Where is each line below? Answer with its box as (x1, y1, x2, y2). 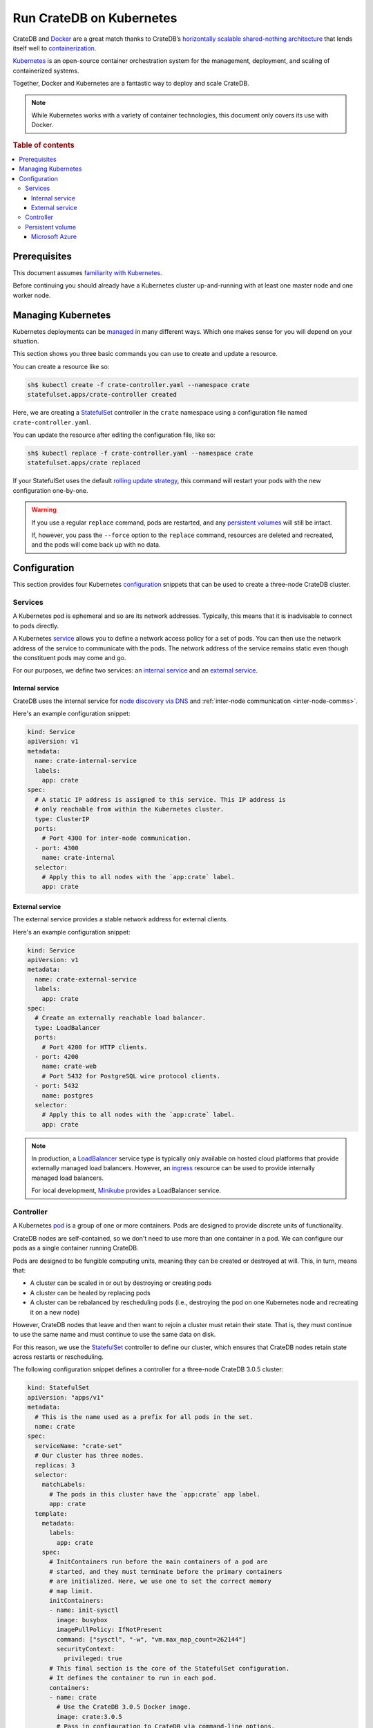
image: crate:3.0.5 (56, 1713, 122, 1720)
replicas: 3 (35, 1461, 75, 1469)
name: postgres (41, 1091, 93, 1099)
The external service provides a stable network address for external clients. (12, 915, 228, 923)
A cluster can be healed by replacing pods (30, 1288, 151, 1297)
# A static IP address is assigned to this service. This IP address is (35, 796, 287, 803)
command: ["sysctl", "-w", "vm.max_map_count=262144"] (56, 1635, 247, 1643)
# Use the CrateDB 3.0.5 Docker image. (56, 1703, 191, 1711)
